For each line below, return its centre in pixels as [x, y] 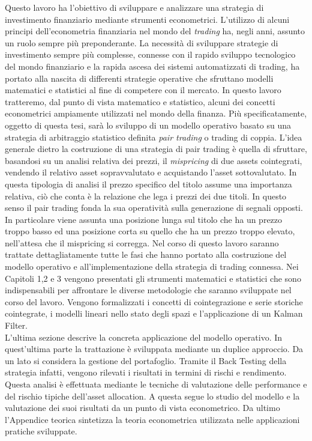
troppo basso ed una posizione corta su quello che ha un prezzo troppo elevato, [150, 231]
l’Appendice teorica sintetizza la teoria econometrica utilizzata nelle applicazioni [152, 419]
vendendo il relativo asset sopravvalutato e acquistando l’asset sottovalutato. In [151, 172]
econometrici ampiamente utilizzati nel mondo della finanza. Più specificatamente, [156, 113]
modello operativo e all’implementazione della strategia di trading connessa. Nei [152, 266]
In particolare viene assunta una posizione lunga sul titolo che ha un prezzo [144, 219]
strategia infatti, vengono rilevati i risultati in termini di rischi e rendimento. [146, 372]
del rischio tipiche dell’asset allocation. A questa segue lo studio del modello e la [152, 396]
